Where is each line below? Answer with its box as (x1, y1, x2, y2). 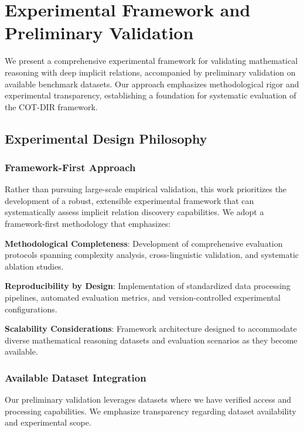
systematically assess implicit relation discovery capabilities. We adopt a (5, 206, 264, 218)
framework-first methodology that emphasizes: (5, 217, 171, 230)
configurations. (5, 302, 57, 315)
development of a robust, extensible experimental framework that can (5, 194, 254, 206)
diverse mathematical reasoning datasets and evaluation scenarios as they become (5, 334, 298, 346)
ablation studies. (5, 260, 64, 272)
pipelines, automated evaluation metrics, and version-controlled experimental (5, 291, 281, 304)
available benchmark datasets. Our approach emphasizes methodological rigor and (5, 77, 299, 90)
